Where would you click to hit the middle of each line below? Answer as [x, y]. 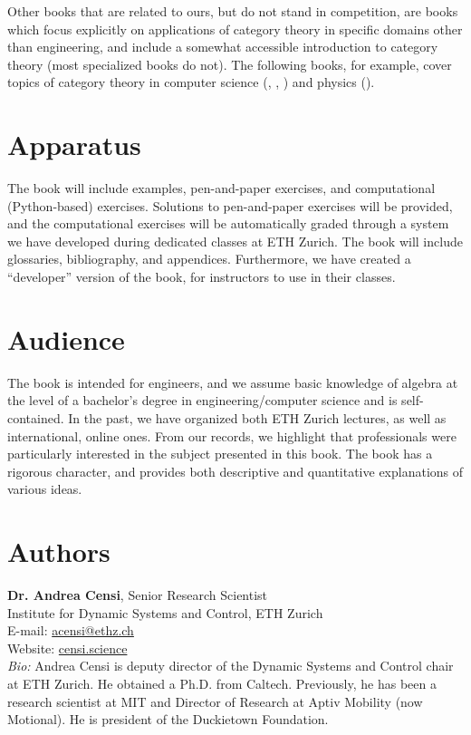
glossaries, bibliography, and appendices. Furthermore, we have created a [209, 259]
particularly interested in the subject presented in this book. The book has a [220, 454]
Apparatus [74, 145]
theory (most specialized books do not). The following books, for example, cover [230, 64]
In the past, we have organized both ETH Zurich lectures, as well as [257, 417]
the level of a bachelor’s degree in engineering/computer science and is [202, 400]
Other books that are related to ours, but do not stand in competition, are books [233, 11]
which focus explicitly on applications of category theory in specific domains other [235, 29]
